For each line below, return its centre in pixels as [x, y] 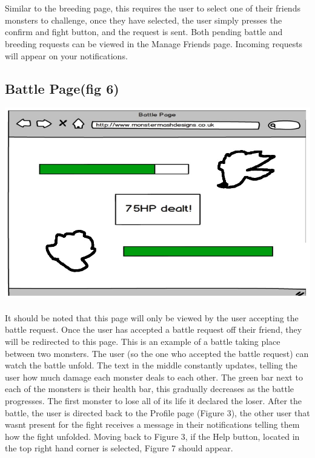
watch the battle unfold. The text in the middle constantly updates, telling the [151, 365]
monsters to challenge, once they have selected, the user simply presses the [144, 20]
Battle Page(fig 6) [62, 88]
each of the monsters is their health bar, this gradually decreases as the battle [150, 389]
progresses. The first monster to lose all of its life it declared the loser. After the [154, 400]
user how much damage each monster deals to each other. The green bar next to [154, 377]
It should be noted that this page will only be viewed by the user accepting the [152, 317]
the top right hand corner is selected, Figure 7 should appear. [119, 448]
